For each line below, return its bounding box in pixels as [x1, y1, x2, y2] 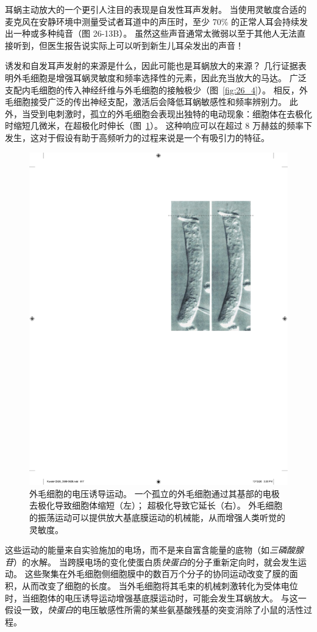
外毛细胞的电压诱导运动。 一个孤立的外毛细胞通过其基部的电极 [29, 487, 280, 499]
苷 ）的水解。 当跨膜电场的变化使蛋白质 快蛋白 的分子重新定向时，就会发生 [5, 555, 298, 568]
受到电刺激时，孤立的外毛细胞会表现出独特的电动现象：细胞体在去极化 [30, 107, 312, 120]
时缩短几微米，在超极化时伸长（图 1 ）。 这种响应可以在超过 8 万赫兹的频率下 [5, 119, 312, 132]
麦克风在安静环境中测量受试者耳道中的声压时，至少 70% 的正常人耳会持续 [5, 15, 299, 27]
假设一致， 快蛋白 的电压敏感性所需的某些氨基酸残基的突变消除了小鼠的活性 [5, 603, 304, 616]
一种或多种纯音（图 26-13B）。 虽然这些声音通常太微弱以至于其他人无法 [13, 27, 297, 40]
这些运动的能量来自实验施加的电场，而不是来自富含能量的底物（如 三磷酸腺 [5, 543, 304, 556]
